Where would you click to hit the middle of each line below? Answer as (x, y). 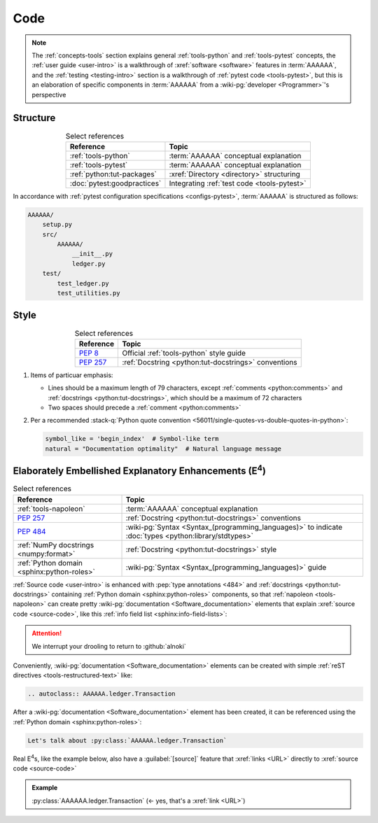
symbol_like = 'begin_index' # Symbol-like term (132, 439)
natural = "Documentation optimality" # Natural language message (163, 449)
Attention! (47, 633)
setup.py (57, 225)
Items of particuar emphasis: (72, 375)
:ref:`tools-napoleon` (51, 509)
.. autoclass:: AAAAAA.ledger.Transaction (101, 694)
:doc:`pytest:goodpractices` (116, 183)
